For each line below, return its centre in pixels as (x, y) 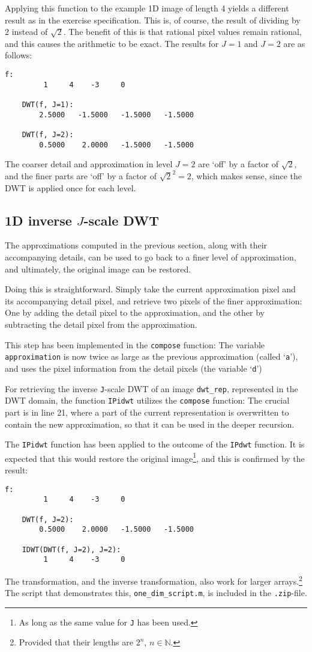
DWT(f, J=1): (48, 104)
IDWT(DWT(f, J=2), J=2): (71, 549)
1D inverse (38, 220)
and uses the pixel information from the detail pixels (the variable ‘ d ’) (133, 368)
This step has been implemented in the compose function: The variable (135, 344)
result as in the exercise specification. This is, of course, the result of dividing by (153, 20)
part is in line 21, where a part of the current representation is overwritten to (147, 412)
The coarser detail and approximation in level (89, 164)
